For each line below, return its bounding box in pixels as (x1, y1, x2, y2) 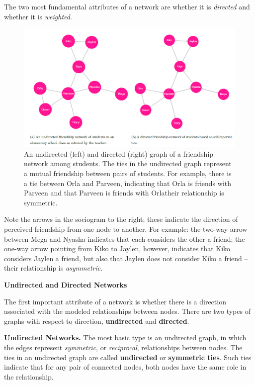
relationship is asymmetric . (20, 263, 103, 273)
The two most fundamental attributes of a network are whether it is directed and (4, 1, 250, 11)
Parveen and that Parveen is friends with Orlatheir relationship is (24, 188, 224, 198)
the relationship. (4, 371, 54, 382)
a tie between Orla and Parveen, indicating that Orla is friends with (24, 178, 232, 188)
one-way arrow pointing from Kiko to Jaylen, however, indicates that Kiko (4, 243, 231, 254)
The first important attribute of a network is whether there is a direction (4, 296, 226, 306)
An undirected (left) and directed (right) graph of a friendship (24, 148, 214, 159)
